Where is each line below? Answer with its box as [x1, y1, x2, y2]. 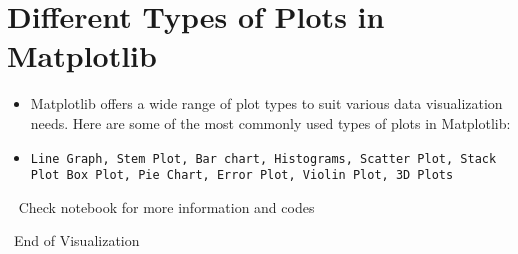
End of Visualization [13, 230, 140, 251]
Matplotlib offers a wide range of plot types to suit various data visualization [30, 93, 503, 114]
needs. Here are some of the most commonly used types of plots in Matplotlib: [30, 112, 511, 133]
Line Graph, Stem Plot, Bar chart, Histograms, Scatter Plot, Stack [30, 151, 497, 166]
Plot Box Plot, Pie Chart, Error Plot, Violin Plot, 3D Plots [30, 168, 454, 183]
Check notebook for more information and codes [18, 196, 315, 217]
